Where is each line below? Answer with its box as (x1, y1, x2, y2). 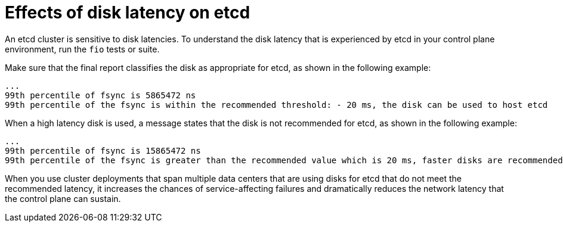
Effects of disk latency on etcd (5, 2, 250, 23)
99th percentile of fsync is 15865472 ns (5, 145, 201, 156)
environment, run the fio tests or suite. (5, 43, 160, 54)
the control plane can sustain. (5, 193, 121, 204)
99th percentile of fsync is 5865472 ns (5, 90, 196, 100)
